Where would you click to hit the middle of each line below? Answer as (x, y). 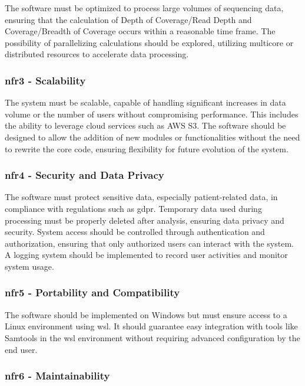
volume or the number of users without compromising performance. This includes (152, 114)
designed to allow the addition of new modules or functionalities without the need (152, 137)
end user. (21, 349)
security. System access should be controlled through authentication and (135, 232)
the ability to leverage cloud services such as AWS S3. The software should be (145, 125)
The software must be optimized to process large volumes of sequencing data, (144, 8)
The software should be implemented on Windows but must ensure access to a (146, 314)
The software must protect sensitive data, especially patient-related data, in (141, 197)
